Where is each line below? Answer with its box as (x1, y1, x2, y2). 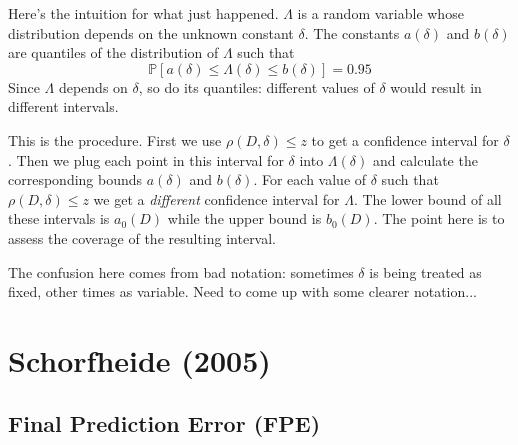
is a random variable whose (297, 3, 464, 23)
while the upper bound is (167, 208, 322, 229)
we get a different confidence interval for (93, 188, 340, 209)
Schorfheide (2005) (8, 339, 271, 380)
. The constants (304, 22, 400, 43)
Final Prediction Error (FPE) (8, 408, 321, 439)
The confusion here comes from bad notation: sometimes (8, 261, 354, 282)
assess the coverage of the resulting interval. (8, 227, 277, 248)
